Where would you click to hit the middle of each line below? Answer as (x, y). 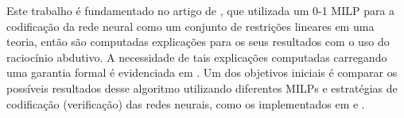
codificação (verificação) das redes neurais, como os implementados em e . (186, 103)
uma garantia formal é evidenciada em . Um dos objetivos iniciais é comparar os (202, 72)
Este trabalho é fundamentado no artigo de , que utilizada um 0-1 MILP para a (201, 10)
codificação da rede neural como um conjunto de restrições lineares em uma (190, 26)
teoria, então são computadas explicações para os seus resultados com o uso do (198, 42)
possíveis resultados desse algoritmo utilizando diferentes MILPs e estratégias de (202, 88)
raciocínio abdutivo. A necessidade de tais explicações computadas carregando (197, 57)
